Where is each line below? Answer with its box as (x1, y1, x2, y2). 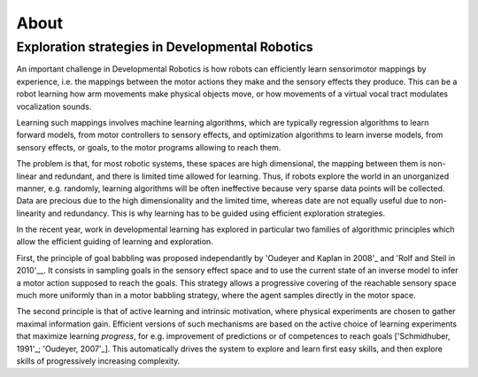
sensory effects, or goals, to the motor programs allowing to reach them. (16, 142, 281, 152)
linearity (16, 208, 46, 219)
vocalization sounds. (16, 101, 92, 112)
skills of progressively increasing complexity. (16, 355, 181, 366)
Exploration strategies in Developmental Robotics (16, 39, 313, 55)
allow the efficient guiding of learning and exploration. (16, 236, 214, 247)
